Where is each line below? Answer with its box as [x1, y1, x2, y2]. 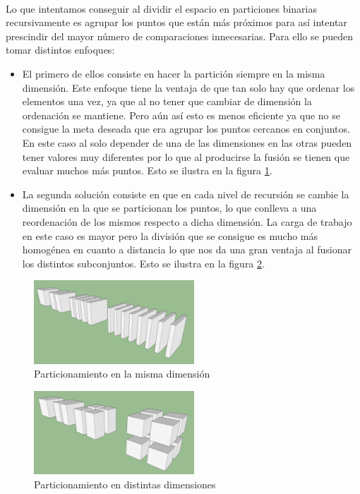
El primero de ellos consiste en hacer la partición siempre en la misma [22, 66, 325, 80]
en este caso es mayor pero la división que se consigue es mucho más [22, 228, 318, 243]
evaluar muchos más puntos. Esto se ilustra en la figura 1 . [22, 163, 272, 178]
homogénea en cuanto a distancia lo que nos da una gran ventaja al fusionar [22, 242, 352, 257]
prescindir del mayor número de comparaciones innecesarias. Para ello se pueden [6, 28, 353, 43]
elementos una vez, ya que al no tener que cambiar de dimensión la [22, 94, 312, 109]
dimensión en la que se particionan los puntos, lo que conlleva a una [22, 200, 317, 215]
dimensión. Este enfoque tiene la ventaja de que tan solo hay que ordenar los [22, 80, 355, 95]
